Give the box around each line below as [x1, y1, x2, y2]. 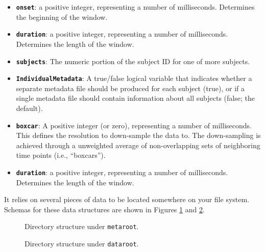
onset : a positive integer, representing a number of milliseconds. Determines [16, 2, 255, 12]
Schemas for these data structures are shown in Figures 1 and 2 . [4, 204, 205, 214]
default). [16, 103, 43, 113]
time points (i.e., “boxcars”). [16, 150, 106, 160]
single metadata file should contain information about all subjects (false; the [16, 93, 255, 103]
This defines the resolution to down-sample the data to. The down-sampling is [16, 130, 261, 141]
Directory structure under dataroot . [25, 238, 139, 249]
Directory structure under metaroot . [25, 221, 139, 232]
